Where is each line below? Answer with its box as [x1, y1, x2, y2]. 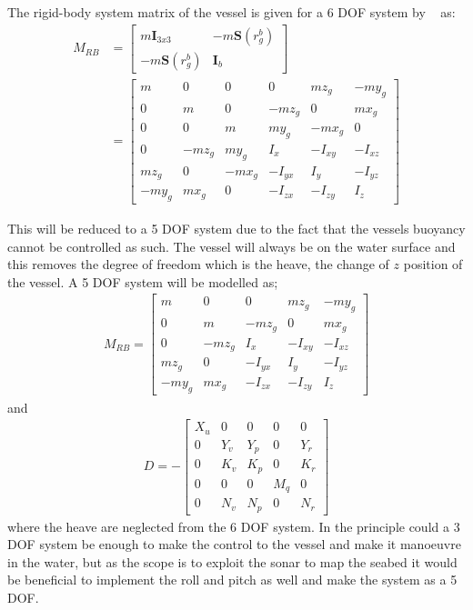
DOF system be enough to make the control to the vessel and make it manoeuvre [7, 535, 461, 554]
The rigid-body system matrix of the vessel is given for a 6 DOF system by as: [7, 3, 456, 21]
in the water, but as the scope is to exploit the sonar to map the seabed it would [7, 552, 458, 571]
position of [403, 255, 463, 274]
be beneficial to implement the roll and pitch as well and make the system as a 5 [7, 570, 458, 589]
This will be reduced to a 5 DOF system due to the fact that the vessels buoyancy [7, 219, 466, 237]
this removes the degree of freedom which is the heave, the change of [7, 255, 389, 274]
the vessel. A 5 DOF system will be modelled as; [7, 272, 278, 291]
